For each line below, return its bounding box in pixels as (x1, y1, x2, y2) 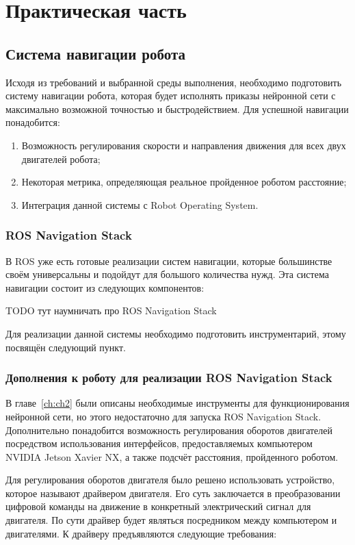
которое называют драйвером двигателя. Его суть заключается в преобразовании (5, 485, 341, 500)
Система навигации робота (5, 42, 186, 64)
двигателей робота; (21, 151, 101, 166)
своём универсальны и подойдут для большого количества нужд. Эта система (5, 267, 329, 281)
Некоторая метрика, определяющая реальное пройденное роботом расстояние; (21, 175, 347, 189)
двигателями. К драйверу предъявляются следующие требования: (5, 526, 277, 540)
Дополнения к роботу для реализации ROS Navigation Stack (5, 369, 332, 386)
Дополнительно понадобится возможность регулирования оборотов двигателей (5, 422, 333, 437)
